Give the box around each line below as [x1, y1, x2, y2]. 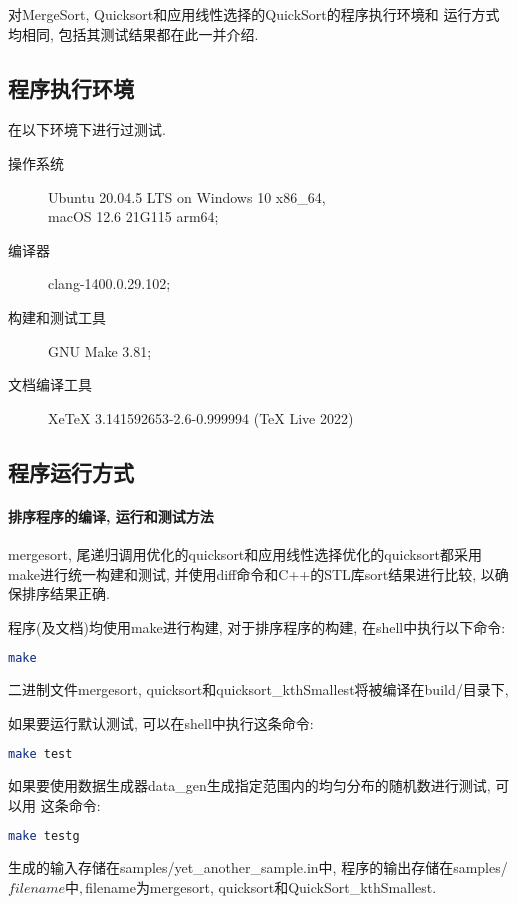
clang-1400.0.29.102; [48, 273, 171, 294]
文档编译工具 [8, 374, 92, 395]
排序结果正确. [21, 583, 110, 604]
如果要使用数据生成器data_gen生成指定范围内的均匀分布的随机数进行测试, [8, 775, 491, 796]
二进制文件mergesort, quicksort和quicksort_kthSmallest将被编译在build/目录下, [8, 679, 509, 700]
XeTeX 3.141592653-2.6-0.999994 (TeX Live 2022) [48, 407, 354, 428]
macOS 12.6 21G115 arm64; [48, 206, 219, 227]
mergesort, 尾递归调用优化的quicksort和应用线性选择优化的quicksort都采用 [8, 543, 483, 564]
